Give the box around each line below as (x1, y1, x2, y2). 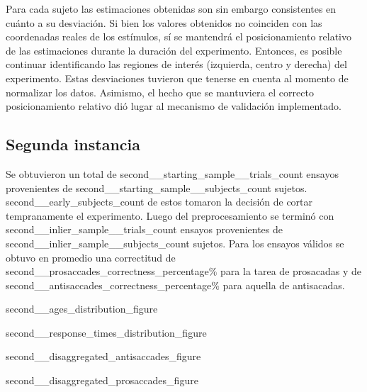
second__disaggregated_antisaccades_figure (6, 349, 201, 364)
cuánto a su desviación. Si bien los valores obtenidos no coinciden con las (6, 15, 322, 30)
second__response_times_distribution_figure (6, 325, 207, 340)
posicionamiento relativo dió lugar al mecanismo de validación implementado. (6, 99, 341, 113)
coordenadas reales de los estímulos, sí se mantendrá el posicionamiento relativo (6, 29, 351, 44)
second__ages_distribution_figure (6, 301, 158, 316)
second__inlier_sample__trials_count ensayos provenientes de (6, 222, 283, 237)
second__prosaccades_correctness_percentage (6, 264, 209, 279)
